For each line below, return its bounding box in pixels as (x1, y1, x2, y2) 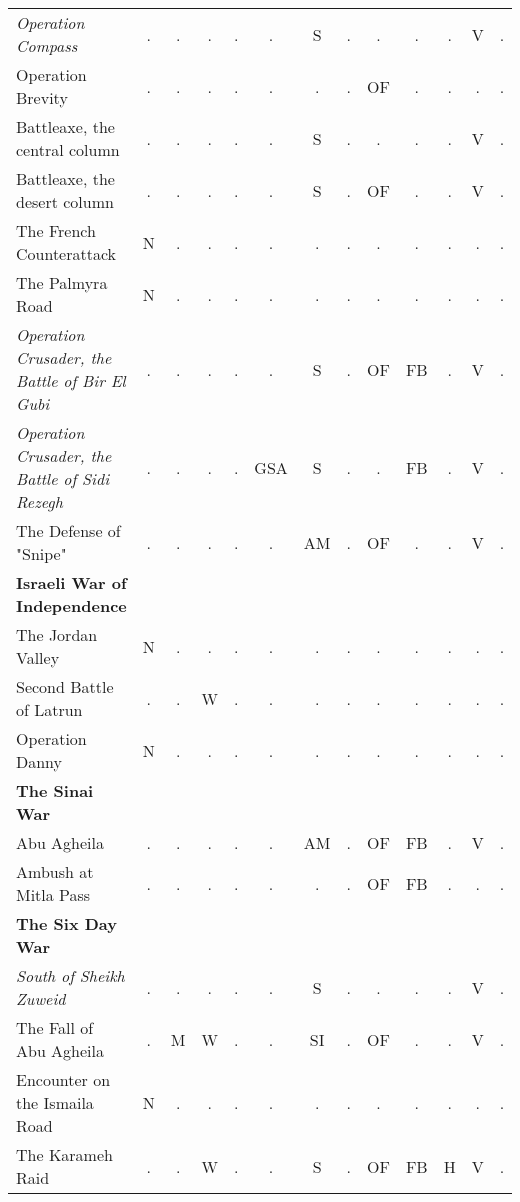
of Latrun (16, 698, 83, 721)
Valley (16, 646, 60, 669)
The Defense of (16, 519, 121, 542)
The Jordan (16, 623, 98, 646)
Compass (16, 34, 78, 57)
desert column (16, 190, 114, 213)
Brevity (16, 86, 68, 109)
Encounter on (16, 1068, 111, 1091)
